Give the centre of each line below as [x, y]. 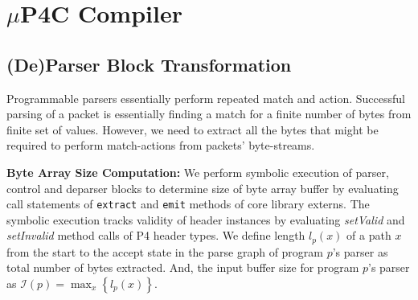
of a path [369, 235]
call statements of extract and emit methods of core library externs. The [188, 204]
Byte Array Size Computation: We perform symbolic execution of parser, [198, 172]
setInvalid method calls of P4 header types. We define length [156, 235]
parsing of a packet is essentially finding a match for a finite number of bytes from [209, 114]
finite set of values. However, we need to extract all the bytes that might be [193, 129]
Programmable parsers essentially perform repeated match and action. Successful [206, 98]
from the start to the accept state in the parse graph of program [165, 251]
